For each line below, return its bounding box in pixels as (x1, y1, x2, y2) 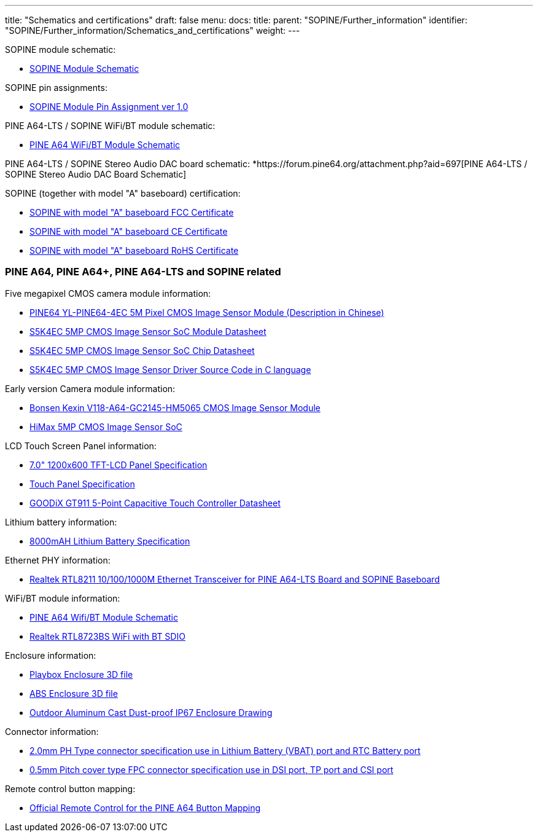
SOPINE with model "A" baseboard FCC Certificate (29, 207, 234, 218)
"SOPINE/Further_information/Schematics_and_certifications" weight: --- (5, 25, 300, 36)
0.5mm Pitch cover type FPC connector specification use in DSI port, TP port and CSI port (29, 764, 394, 775)
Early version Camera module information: (5, 383, 176, 394)
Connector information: (5, 726, 99, 737)
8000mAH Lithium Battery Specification (29, 535, 190, 546)
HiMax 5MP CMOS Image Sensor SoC (29, 421, 182, 432)
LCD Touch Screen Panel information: (5, 440, 157, 451)
